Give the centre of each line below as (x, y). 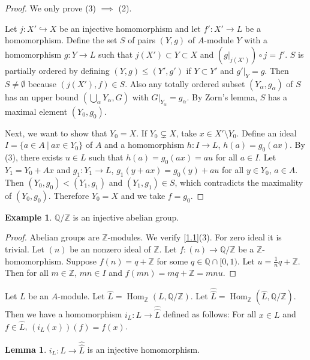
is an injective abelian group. (126, 217)
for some (172, 261)
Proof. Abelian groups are (52, 237)
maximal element (36, 111)
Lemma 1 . (26, 349)
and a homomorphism (145, 145)
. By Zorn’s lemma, (222, 96)
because (42, 83)
